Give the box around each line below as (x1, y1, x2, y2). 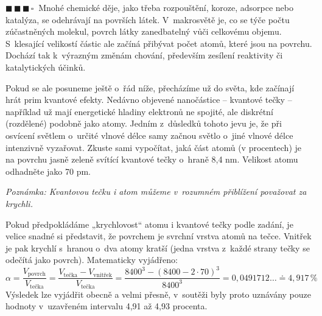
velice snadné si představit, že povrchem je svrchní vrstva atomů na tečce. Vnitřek (5, 230, 312, 242)
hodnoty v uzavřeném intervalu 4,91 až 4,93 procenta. (5, 300, 208, 312)
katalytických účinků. (5, 60, 86, 73)
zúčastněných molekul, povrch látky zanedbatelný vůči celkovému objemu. (5, 25, 282, 38)
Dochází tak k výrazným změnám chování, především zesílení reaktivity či (5, 49, 283, 61)
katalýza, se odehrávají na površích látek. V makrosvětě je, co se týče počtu (5, 13, 290, 26)
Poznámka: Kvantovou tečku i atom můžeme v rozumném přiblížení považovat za (5, 185, 307, 198)
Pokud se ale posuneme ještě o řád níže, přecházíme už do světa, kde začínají (5, 81, 295, 94)
